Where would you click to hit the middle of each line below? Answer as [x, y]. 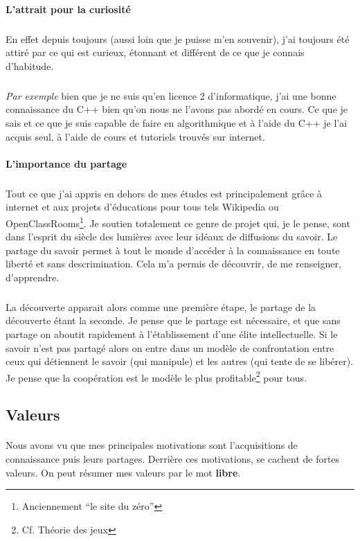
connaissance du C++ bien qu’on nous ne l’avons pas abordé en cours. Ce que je [177, 109]
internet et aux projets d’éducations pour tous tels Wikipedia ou [142, 207]
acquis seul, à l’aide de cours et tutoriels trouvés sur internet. [135, 136]
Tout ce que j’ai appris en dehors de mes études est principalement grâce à [164, 193]
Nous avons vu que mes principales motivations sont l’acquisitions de [152, 445]
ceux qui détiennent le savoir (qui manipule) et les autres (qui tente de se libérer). [180, 361]
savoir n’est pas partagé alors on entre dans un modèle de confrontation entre [170, 347]
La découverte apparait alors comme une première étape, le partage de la [161, 307]
